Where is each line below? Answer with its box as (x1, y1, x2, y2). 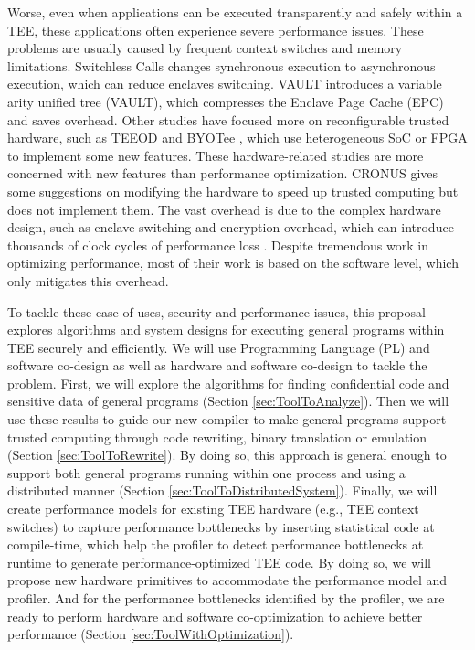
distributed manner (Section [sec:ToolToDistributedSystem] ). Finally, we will (7, 481, 438, 500)
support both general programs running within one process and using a (7, 463, 406, 482)
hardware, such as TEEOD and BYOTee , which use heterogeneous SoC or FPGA (7, 128, 468, 147)
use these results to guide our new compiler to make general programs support (7, 410, 447, 429)
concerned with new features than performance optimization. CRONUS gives (7, 164, 438, 183)
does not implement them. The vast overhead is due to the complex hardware (7, 199, 441, 218)
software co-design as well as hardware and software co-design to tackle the (7, 356, 427, 375)
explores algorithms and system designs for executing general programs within (7, 320, 445, 339)
